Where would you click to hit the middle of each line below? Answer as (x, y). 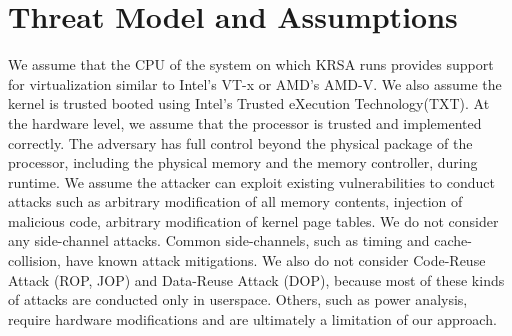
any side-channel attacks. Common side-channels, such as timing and (219, 240)
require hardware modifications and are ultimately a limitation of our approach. (252, 318)
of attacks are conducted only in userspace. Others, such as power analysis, (238, 299)
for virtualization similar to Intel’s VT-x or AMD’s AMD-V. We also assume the (255, 83)
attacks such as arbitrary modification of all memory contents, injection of (235, 201)
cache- (453, 240)
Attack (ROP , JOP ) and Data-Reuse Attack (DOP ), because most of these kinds (256, 279)
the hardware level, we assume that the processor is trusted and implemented (245, 122)
